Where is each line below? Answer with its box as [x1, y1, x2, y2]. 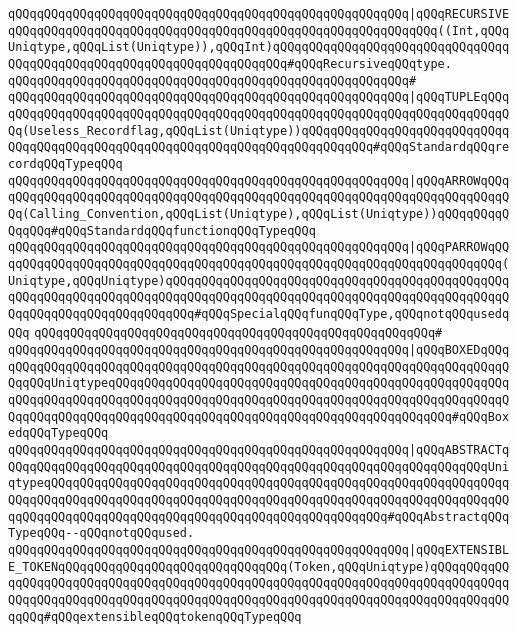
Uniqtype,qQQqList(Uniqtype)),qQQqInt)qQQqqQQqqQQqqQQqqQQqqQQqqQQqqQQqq [8, 40, 510, 55]
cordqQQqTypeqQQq [8, 156, 123, 171]
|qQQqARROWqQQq [408, 173, 510, 188]
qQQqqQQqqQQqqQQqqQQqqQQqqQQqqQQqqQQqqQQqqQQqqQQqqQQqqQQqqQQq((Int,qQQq [8, 23, 510, 38]
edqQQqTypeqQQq [8, 426, 109, 441]
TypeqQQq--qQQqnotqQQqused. [8, 526, 195, 541]
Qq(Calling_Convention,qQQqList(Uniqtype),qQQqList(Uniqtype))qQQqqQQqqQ [8, 206, 510, 221]
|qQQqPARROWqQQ [408, 240, 510, 255]
